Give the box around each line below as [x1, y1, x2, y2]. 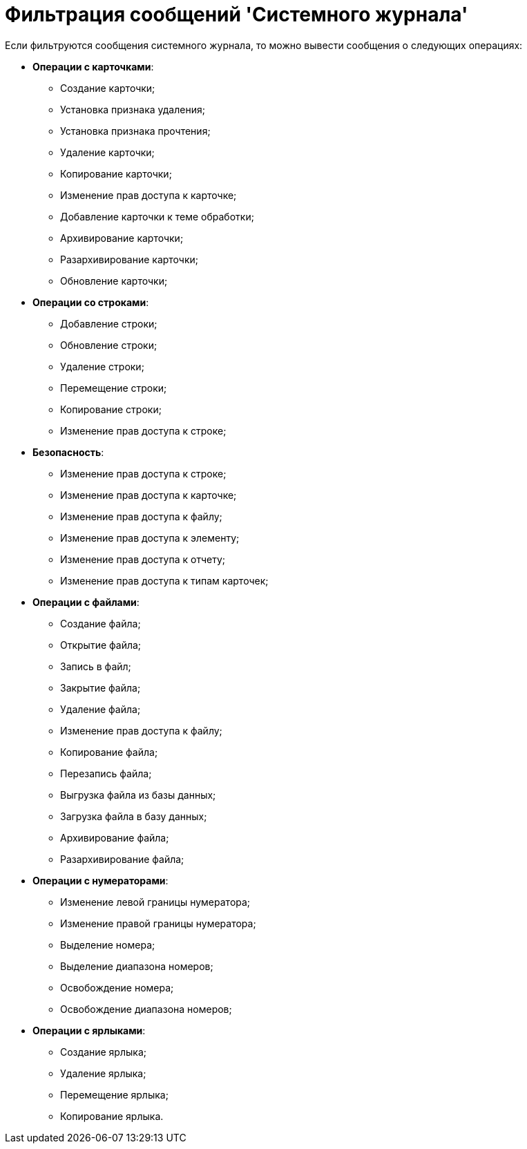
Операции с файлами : [32, 596, 140, 608]
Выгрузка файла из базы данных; [60, 788, 216, 801]
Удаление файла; [60, 703, 141, 715]
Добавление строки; [60, 317, 157, 330]
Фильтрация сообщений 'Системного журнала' [5, 3, 468, 26]
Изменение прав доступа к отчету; [60, 553, 226, 565]
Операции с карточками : [32, 60, 154, 73]
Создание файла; [60, 617, 141, 629]
